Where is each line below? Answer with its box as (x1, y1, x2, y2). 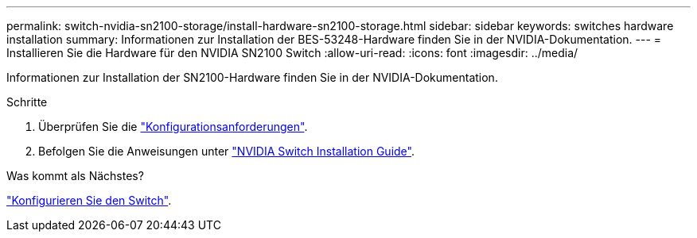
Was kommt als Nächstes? (6, 169, 144, 182)
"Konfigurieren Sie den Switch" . (6, 194, 172, 207)
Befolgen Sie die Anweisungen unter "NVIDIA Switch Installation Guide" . (38, 144, 415, 158)
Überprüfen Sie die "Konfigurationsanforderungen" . (38, 120, 308, 133)
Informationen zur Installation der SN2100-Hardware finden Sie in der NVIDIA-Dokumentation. (6, 71, 498, 84)
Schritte (6, 95, 48, 109)
